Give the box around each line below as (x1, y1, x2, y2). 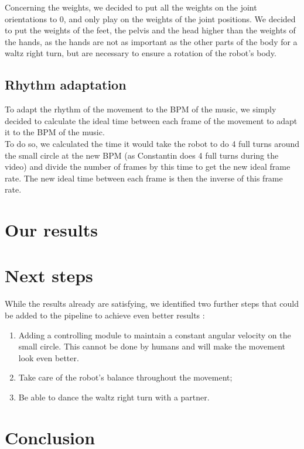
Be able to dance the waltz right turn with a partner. (18, 390, 210, 403)
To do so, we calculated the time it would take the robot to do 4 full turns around (5, 137, 300, 149)
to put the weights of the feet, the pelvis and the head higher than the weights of (5, 24, 296, 36)
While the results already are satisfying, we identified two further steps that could (5, 297, 299, 310)
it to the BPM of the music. (5, 126, 105, 138)
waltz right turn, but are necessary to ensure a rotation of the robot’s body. (5, 47, 276, 59)
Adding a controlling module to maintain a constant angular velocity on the (18, 328, 291, 341)
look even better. (18, 351, 79, 364)
